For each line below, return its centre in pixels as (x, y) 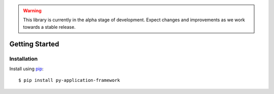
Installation (24, 59)
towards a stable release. (49, 27)
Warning (32, 11)
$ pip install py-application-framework (69, 80)
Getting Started (34, 44)
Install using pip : (27, 69)
